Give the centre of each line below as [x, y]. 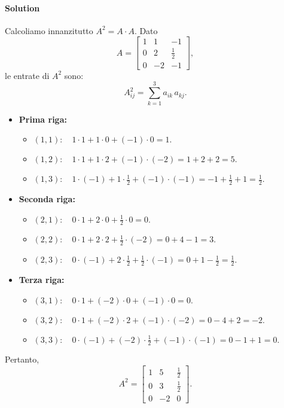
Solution [22, 7]
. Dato [146, 30]
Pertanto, [22, 359]
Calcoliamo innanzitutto [49, 30]
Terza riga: [42, 280]
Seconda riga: [47, 198]
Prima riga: [43, 119]
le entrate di [27, 75]
